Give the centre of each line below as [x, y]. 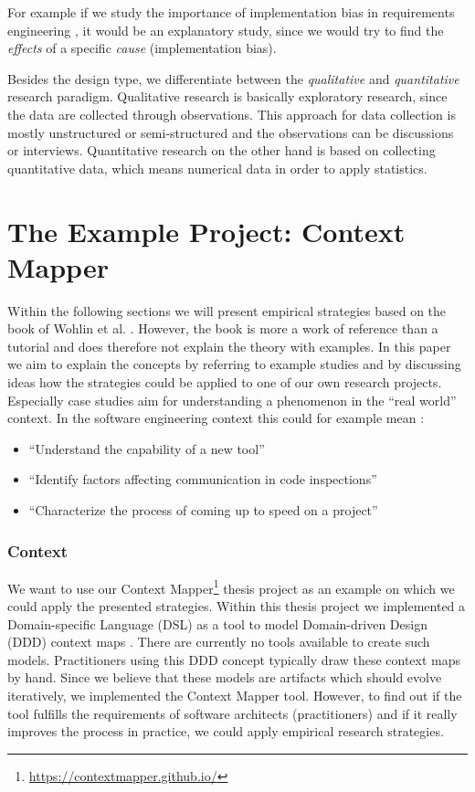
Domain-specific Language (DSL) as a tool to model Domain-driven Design [217, 623]
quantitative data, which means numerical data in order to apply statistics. [217, 168]
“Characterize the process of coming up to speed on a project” [203, 510]
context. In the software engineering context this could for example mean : [216, 418]
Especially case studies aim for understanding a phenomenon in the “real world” [232, 400]
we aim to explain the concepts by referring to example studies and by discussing [234, 364]
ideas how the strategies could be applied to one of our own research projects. [225, 382]
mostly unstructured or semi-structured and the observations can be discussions [231, 132]
